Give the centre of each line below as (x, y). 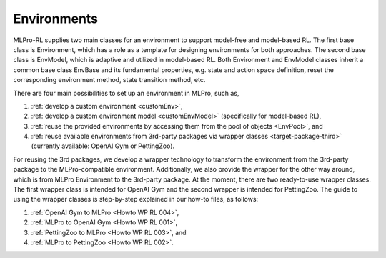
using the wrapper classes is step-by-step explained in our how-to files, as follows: (136, 199)
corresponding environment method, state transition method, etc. (109, 80)
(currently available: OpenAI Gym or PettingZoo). (103, 146)
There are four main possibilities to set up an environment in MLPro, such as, (126, 93)
